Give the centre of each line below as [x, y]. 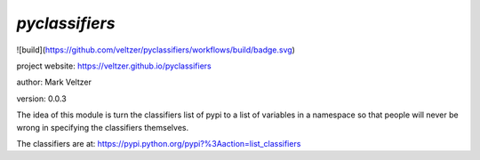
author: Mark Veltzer [54, 82]
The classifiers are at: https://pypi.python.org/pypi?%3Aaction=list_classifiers [159, 143]
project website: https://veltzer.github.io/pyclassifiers [114, 66]
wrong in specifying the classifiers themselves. [103, 127]
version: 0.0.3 [41, 99]
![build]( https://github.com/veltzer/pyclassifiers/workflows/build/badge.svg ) [156, 50]
